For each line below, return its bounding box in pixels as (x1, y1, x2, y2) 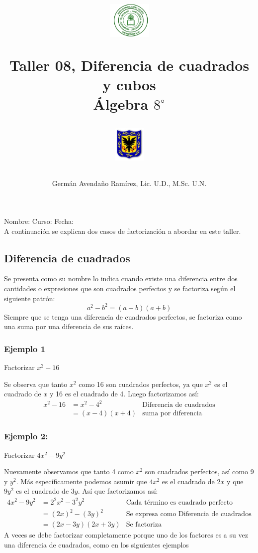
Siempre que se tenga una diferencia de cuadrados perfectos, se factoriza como (4, 311, 242, 322)
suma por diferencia (142, 410, 202, 417)
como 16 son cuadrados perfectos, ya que (79, 378, 203, 389)
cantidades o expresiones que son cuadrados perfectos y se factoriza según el (4, 283, 236, 293)
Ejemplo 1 (4, 342, 46, 355)
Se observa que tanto (4, 378, 68, 389)
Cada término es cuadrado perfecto (126, 499, 233, 506)
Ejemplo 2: (4, 430, 48, 442)
